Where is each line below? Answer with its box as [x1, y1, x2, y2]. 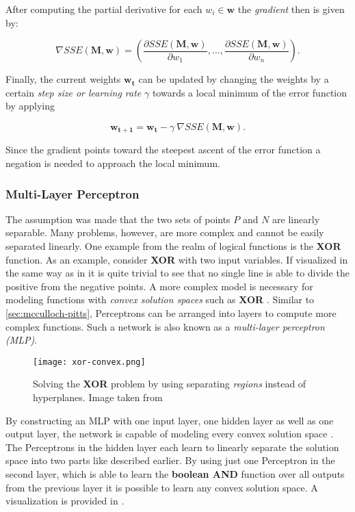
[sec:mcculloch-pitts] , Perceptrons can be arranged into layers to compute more [5, 305, 337, 320]
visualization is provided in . [5, 494, 124, 508]
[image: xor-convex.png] [33, 357, 146, 367]
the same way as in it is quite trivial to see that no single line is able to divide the [5, 266, 350, 280]
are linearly [272, 212, 320, 226]
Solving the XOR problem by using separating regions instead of [33, 376, 306, 391]
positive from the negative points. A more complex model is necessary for [5, 279, 313, 293]
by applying [5, 99, 55, 113]
